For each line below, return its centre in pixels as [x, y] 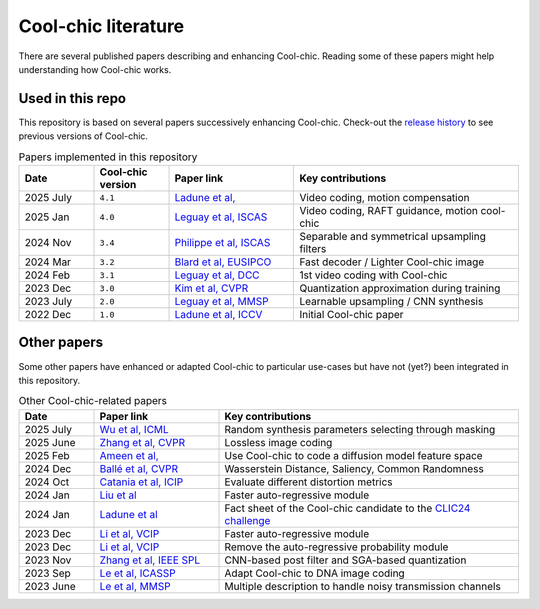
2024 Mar [48, 262]
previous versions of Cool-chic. [83, 136]
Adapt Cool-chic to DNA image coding [314, 573]
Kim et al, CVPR [211, 288]
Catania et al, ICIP [141, 482]
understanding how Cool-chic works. [95, 69]
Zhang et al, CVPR [142, 442]
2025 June [50, 442]
